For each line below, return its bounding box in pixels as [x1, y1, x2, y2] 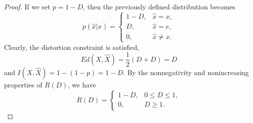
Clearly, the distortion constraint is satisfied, [4, 41, 139, 52]
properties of [4, 79, 43, 89]
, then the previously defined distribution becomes [83, 1, 236, 11]
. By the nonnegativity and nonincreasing [123, 67, 249, 77]
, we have [67, 79, 96, 89]
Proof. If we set [4, 1, 51, 11]
